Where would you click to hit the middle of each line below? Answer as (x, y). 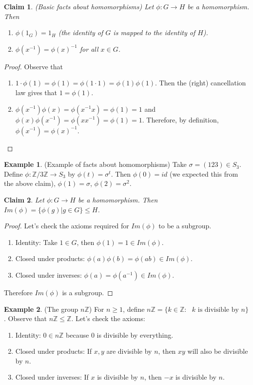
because (78, 334)
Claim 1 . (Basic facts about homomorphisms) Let (79, 6)
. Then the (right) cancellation (201, 83)
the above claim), (30, 183)
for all (89, 49)
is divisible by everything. (135, 334)
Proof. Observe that (34, 66)
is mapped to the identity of (154, 32)
